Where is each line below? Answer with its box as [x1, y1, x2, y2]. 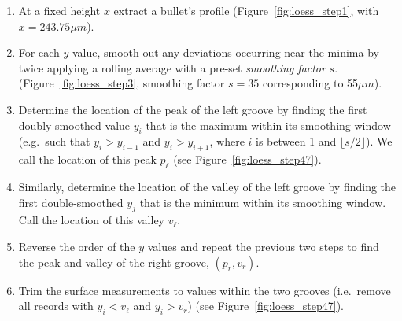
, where [209, 133, 245, 149]
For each [18, 44, 60, 61]
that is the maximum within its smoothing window [146, 116, 391, 133]
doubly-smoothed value [18, 116, 131, 133]
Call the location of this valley [18, 212, 164, 228]
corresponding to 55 [262, 75, 359, 91]
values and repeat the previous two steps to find [147, 238, 379, 254]
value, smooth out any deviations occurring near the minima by [72, 44, 379, 61]
